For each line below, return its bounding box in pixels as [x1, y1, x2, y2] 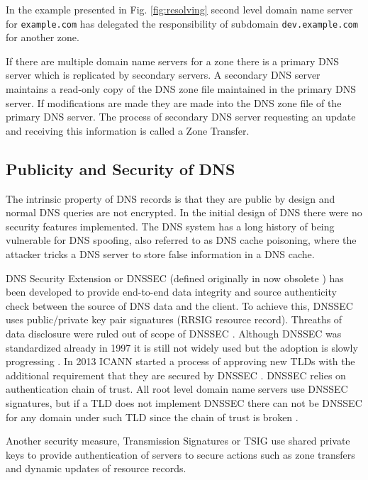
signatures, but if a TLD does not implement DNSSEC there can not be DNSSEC [6, 395, 362, 410]
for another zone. [6, 30, 79, 45]
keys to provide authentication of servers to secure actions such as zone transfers [6, 447, 355, 462]
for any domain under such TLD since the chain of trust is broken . [6, 409, 299, 424]
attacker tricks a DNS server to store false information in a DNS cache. [6, 246, 315, 261]
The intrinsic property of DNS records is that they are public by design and [6, 191, 335, 206]
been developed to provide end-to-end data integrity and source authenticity [6, 284, 337, 299]
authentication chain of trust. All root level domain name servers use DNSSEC [6, 381, 348, 396]
